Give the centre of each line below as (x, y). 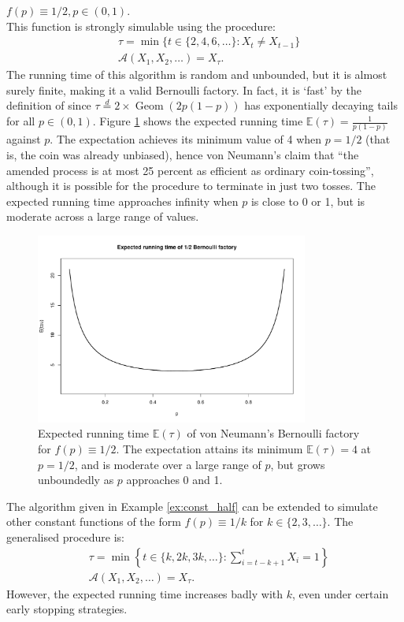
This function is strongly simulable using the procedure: (141, 26)
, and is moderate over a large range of (168, 464)
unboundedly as (76, 480)
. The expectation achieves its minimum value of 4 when (186, 139)
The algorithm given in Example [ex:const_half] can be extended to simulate (192, 506)
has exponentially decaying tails (321, 105)
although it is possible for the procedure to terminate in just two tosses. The (191, 186)
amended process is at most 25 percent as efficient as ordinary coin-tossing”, (190, 170)
